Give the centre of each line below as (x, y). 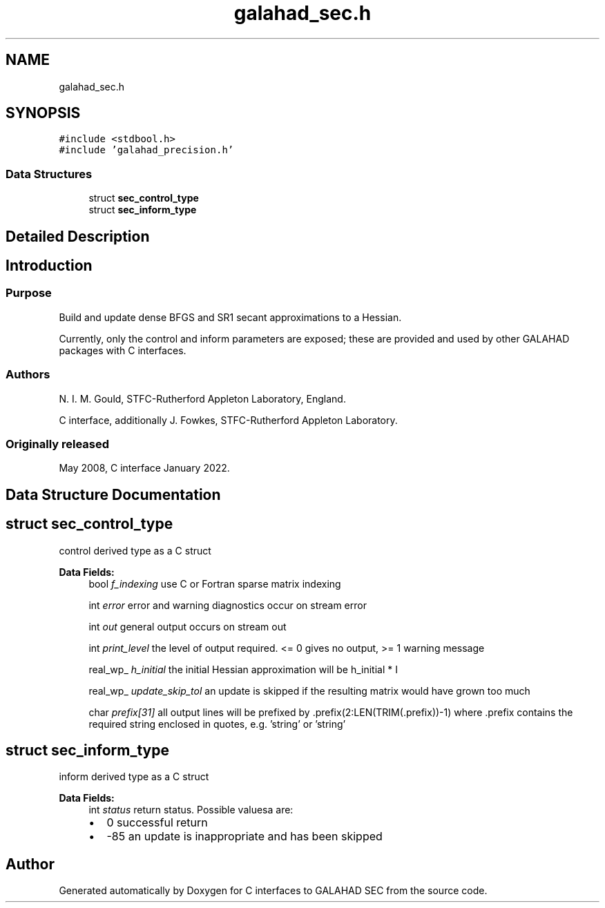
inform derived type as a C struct (134, 777)
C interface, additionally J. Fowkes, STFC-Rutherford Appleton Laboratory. (228, 420)
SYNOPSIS (43, 113)
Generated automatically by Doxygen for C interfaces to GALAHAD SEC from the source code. (273, 891)
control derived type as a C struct (135, 550)
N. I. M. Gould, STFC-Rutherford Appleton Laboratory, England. (202, 398)
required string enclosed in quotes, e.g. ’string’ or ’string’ (217, 724)
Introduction (49, 266)
